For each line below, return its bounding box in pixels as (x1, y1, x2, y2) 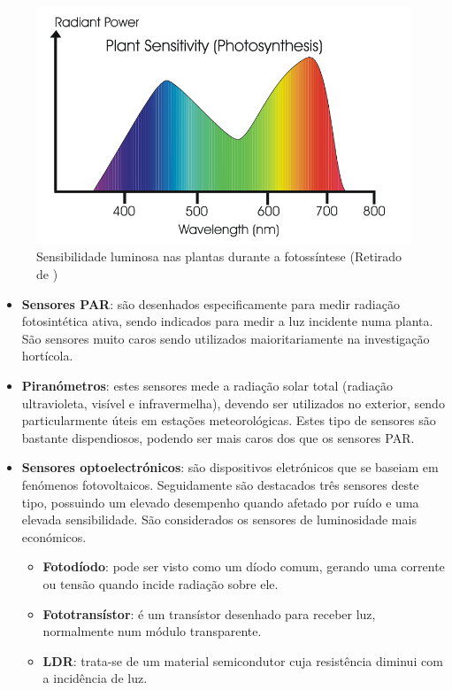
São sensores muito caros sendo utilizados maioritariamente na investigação (21, 329, 430, 347)
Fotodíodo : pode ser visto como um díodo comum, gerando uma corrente (42, 557, 445, 576)
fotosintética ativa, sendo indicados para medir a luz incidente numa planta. (21, 312, 433, 330)
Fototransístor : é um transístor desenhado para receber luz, (42, 604, 376, 623)
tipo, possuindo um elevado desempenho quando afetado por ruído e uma (21, 492, 419, 511)
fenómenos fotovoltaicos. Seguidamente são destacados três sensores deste (21, 476, 419, 493)
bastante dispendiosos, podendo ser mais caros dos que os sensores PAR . (21, 428, 415, 446)
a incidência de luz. (42, 669, 148, 687)
